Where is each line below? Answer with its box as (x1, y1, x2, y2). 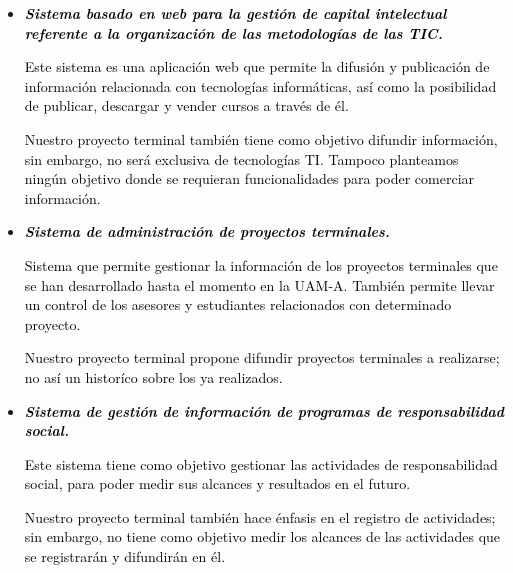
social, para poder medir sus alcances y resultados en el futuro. (24, 473, 411, 494)
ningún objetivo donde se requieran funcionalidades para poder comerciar (24, 168, 475, 189)
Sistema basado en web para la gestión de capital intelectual (24, 3, 447, 23)
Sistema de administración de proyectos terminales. (24, 221, 390, 242)
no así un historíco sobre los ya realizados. (24, 366, 283, 387)
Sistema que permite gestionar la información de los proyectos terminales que (24, 254, 498, 275)
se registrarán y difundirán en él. (24, 546, 226, 567)
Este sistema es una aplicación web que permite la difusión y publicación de (24, 56, 490, 77)
